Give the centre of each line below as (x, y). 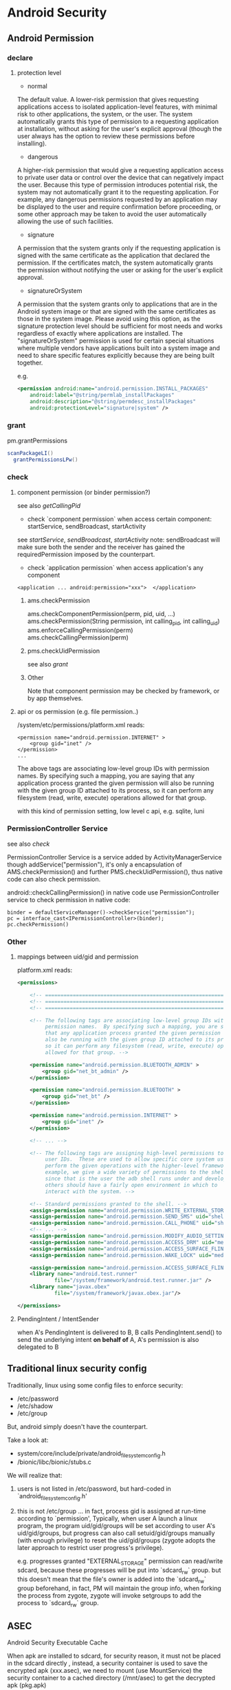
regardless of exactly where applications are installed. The (100, 333)
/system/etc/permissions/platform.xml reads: (81, 724)
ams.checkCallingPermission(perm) (78, 637)
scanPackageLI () (30, 453)
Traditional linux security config (77, 1368)
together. (30, 363)
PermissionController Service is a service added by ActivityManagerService (114, 857)
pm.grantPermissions (37, 440)
